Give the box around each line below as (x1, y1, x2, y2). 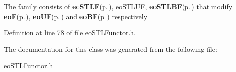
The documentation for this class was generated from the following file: (4, 44, 217, 54)
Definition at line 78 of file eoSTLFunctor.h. (4, 27, 136, 38)
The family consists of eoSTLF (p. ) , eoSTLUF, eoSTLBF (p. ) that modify (4, 1, 233, 11)
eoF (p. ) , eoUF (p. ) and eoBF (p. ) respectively (4, 11, 148, 21)
